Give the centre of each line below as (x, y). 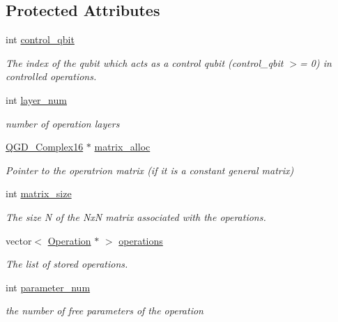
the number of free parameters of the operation (105, 310)
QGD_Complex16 (45, 147)
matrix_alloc (122, 147)
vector (19, 240)
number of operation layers (63, 123)
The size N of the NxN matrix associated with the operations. (136, 216)
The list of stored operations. (67, 264)
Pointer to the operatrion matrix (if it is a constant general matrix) (150, 170)
